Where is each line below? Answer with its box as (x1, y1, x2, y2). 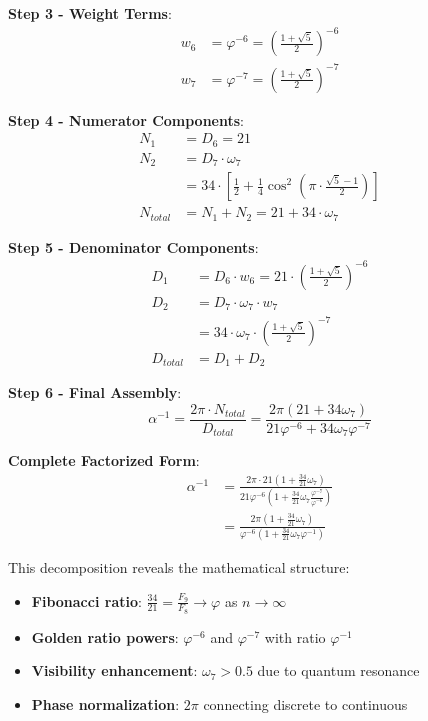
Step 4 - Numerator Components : (8, 109, 245, 130)
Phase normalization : (31, 693, 180, 714)
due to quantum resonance (257, 660, 420, 681)
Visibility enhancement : (31, 660, 198, 681)
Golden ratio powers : (31, 626, 179, 647)
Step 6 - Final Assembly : (8, 382, 182, 403)
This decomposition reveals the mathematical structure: (8, 556, 350, 577)
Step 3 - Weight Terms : (8, 3, 172, 23)
